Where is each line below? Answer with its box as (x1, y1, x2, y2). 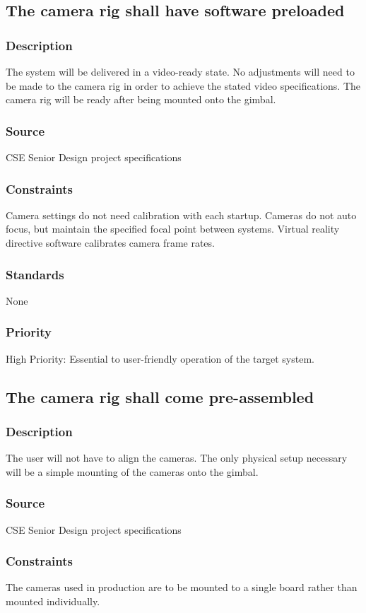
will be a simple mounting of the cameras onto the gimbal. (6, 464, 259, 479)
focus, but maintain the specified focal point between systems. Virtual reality (6, 221, 340, 236)
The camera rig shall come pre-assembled (6, 385, 314, 407)
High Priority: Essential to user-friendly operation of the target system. (6, 351, 314, 366)
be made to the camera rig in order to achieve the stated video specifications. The (6, 78, 360, 93)
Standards (6, 265, 64, 283)
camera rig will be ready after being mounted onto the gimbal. (6, 92, 276, 107)
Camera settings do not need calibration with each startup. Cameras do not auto (6, 207, 357, 222)
